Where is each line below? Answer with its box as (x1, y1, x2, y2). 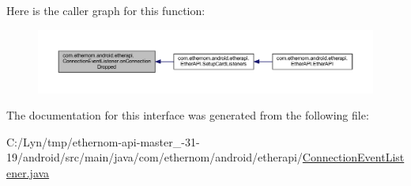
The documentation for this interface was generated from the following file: (6, 107, 369, 123)
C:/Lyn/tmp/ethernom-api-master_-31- (6, 133, 200, 150)
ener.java (6, 164, 50, 180)
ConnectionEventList (302, 149, 405, 165)
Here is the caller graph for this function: (6, 2, 205, 18)
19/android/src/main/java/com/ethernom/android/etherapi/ (6, 149, 303, 165)
